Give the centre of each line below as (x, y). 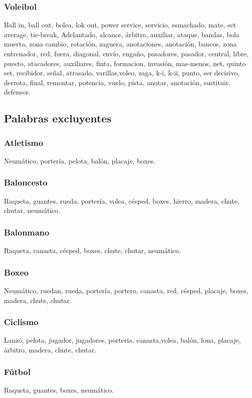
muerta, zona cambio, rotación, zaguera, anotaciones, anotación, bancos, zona (120, 44)
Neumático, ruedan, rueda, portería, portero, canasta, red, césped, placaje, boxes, (126, 290)
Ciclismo (21, 322)
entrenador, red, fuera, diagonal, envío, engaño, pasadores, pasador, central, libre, (126, 53)
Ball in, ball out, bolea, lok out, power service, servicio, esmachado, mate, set (120, 25)
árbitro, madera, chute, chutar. (50, 350)
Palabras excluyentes (58, 118)
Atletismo (24, 142)
